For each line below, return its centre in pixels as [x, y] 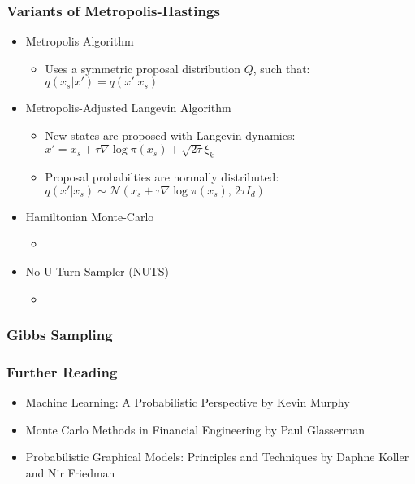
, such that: [281, 68]
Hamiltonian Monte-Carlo [90, 216]
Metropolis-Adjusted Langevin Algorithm [128, 108]
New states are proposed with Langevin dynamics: [170, 135]
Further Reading [62, 371]
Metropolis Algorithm [80, 41]
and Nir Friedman [70, 472]
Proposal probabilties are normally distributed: [162, 177]
